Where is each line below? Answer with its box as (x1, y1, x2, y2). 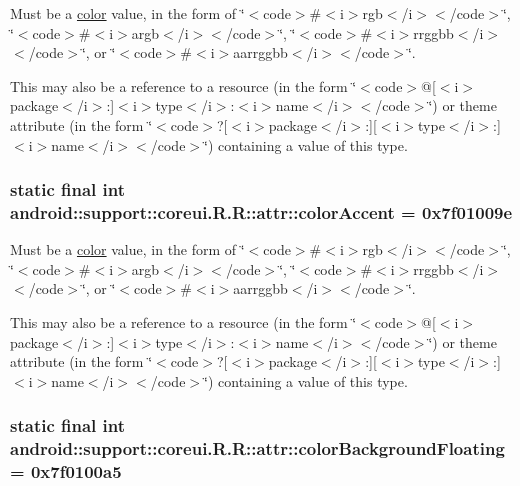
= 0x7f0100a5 (10, 459, 122, 484)
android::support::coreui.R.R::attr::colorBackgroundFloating (10, 436, 505, 461)
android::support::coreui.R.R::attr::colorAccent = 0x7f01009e (10, 200, 513, 224)
